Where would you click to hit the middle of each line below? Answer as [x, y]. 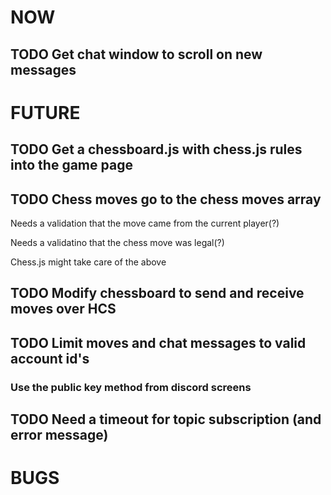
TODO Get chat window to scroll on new [136, 54]
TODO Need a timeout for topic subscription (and [166, 419]
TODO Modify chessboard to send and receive [157, 293]
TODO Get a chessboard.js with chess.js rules [156, 149]
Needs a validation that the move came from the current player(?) [145, 223]
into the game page [71, 165]
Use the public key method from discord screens [131, 387]
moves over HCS [63, 309]
